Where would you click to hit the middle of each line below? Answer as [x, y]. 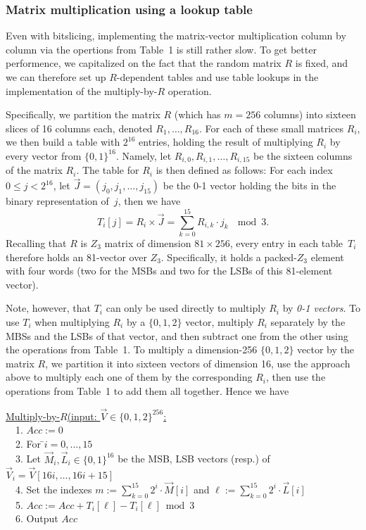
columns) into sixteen [310, 114]
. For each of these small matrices [272, 128]
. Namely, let [144, 155]
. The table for [108, 170]
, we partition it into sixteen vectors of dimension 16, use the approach [198, 363]
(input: [82, 416]
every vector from [44, 155]
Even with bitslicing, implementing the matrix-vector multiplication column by [176, 36]
